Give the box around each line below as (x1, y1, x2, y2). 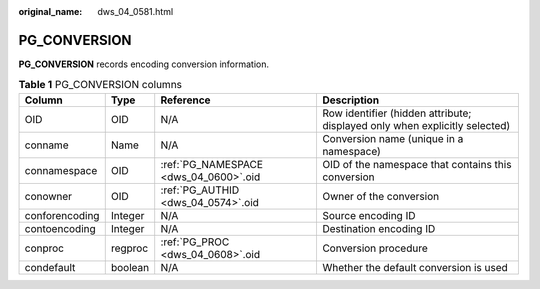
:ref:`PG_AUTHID (160, 183, 240, 197)
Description (321, 93, 380, 107)
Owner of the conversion (321, 189, 440, 203)
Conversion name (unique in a (321, 131, 464, 145)
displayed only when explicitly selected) (321, 118, 511, 132)
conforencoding (24, 208, 100, 222)
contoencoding (24, 221, 97, 235)
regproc (110, 241, 149, 255)
